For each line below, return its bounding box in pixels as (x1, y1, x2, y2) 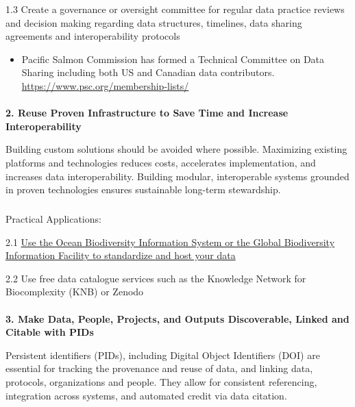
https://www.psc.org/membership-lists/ (21, 78, 189, 92)
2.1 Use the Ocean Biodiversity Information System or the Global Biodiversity (5, 234, 335, 249)
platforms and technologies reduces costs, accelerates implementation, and (5, 155, 316, 169)
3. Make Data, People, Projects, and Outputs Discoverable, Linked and (5, 311, 350, 325)
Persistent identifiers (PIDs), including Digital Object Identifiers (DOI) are (5, 347, 320, 362)
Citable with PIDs (5, 325, 94, 339)
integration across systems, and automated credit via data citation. (5, 388, 287, 402)
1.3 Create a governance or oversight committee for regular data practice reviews (5, 2, 345, 16)
